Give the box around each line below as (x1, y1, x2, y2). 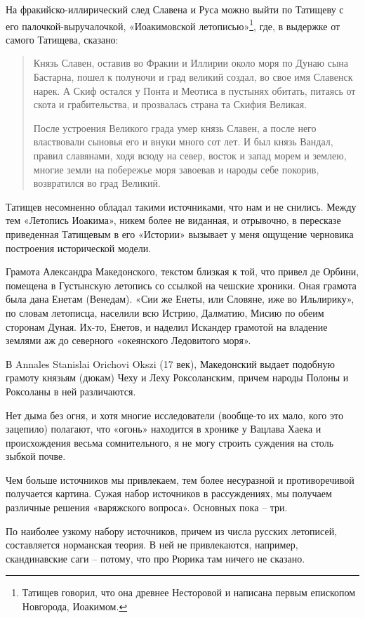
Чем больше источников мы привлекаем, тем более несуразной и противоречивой (6, 472, 354, 487)
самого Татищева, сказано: (6, 32, 119, 46)
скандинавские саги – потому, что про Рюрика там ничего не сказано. (6, 551, 305, 565)
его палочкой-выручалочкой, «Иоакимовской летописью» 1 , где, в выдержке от (6, 16, 340, 33)
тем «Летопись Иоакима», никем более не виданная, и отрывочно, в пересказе (6, 213, 341, 228)
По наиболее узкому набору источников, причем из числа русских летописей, (6, 523, 338, 538)
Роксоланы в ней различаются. (6, 383, 136, 398)
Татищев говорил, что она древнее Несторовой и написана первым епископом (22, 585, 356, 600)
